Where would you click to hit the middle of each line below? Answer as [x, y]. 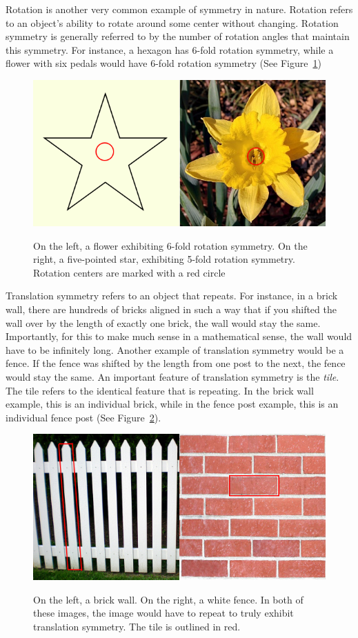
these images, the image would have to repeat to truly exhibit [163, 613]
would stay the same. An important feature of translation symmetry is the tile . [172, 376]
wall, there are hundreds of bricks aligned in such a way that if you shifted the [171, 309]
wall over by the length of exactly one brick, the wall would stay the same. [163, 322]
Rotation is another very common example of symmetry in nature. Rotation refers [179, 9]
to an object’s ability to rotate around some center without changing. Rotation [172, 22]
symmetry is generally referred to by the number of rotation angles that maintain [178, 36]
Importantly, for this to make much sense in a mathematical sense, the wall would [179, 336]
